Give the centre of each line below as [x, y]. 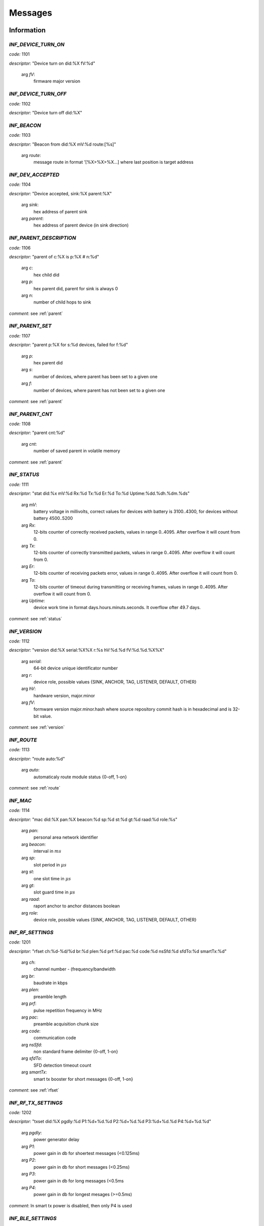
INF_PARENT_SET [30, 326]
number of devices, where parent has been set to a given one [96, 376]
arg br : [28, 976]
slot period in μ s [50, 865]
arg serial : [31, 661]
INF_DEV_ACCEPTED [34, 175]
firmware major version [57, 81]
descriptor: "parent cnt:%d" [37, 433]
